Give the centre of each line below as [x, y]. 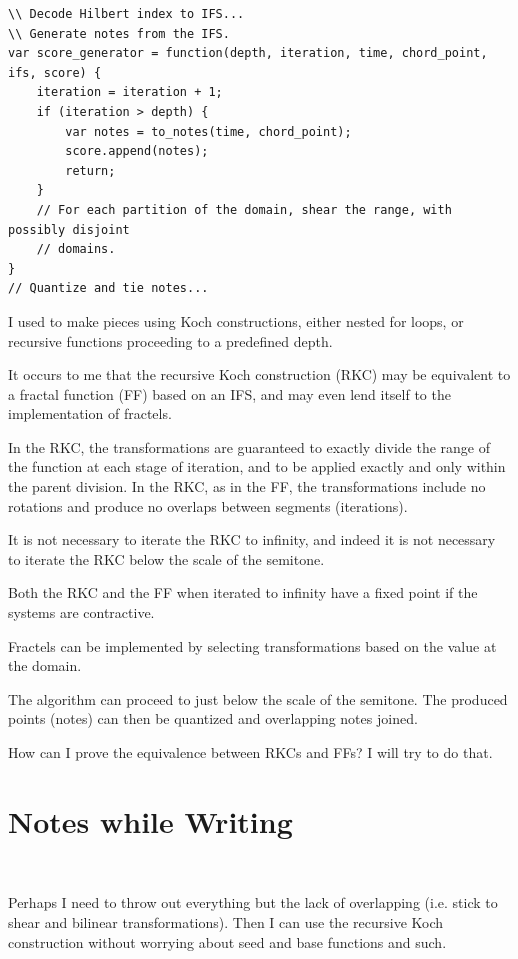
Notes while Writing [150, 820]
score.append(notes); [137, 151]
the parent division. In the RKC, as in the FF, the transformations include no [247, 486]
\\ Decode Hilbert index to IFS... [126, 14]
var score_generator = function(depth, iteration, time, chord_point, [248, 53]
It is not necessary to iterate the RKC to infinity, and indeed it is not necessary [252, 539]
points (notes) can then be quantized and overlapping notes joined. [213, 718]
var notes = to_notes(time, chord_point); [208, 131]
